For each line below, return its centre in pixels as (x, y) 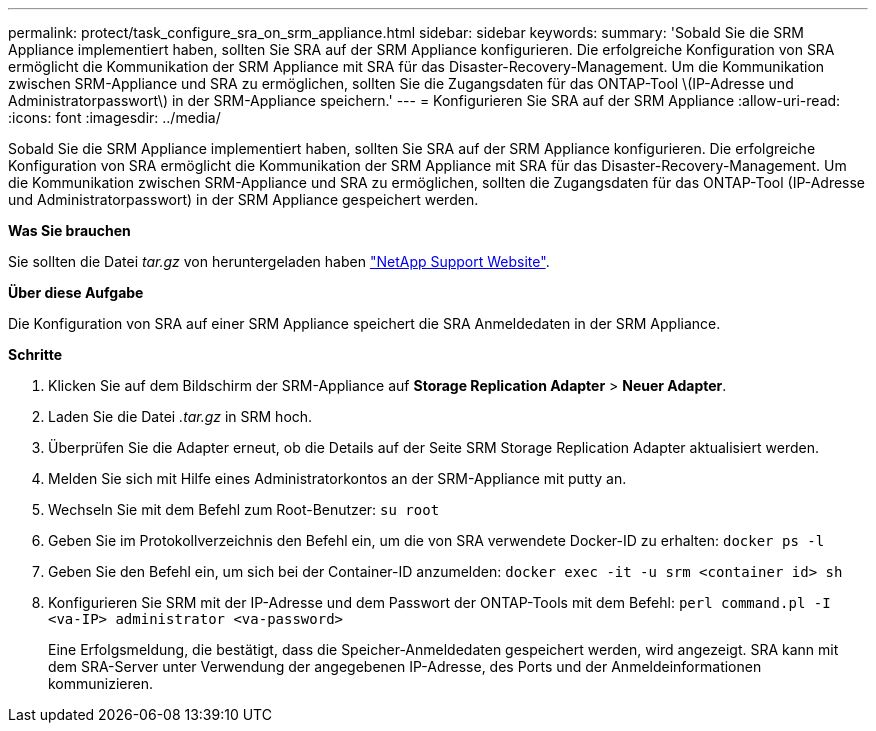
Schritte (35, 354)
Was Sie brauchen (69, 230)
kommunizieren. (101, 683)
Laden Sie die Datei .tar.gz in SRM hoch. (180, 416)
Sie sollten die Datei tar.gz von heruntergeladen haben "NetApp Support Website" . (279, 261)
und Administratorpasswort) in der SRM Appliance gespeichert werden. (243, 199)
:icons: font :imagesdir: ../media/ (114, 117)
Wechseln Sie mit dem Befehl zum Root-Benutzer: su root (244, 509)
